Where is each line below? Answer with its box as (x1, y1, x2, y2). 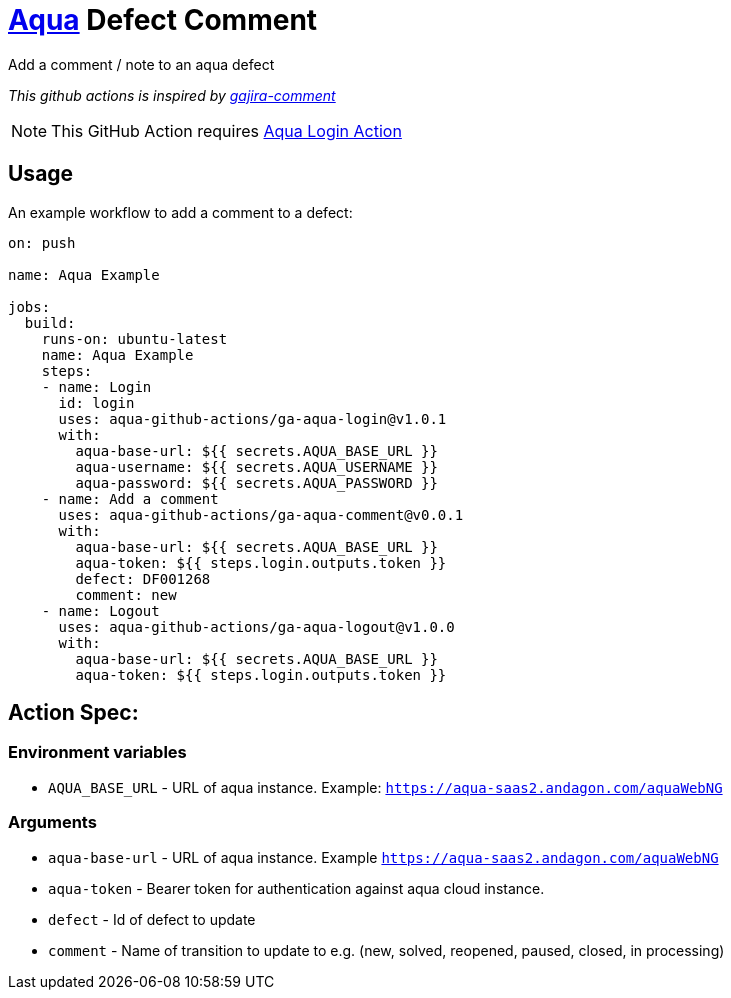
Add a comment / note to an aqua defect (8, 55, 275, 73)
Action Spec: (8, 700, 139, 726)
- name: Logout (41, 602, 160, 619)
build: (24, 314, 76, 331)
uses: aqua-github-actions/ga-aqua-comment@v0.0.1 (58, 506, 464, 523)
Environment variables (8, 742, 187, 763)
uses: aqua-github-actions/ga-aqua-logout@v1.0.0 (58, 618, 455, 635)
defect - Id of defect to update (48, 910, 256, 928)
